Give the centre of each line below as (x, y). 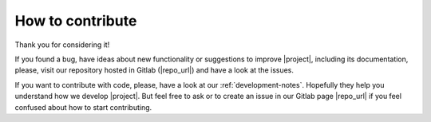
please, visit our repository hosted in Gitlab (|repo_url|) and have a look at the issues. (154, 70)
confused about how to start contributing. (83, 107)
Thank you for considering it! (62, 45)
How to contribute (76, 21)
